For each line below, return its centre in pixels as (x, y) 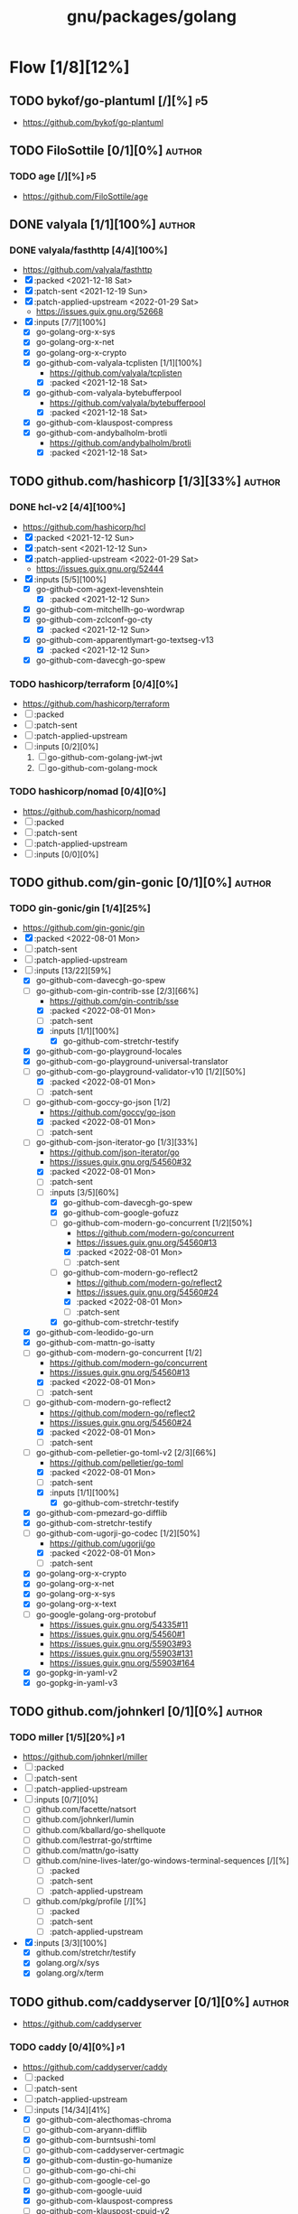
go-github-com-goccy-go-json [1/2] (103, 1102)
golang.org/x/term (70, 1973)
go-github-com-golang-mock (102, 768)
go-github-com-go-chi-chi (86, 2170)
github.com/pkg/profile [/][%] (91, 1901)
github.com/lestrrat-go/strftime (94, 1840)
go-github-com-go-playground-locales (109, 1051)
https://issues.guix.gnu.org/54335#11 (119, 1624)
